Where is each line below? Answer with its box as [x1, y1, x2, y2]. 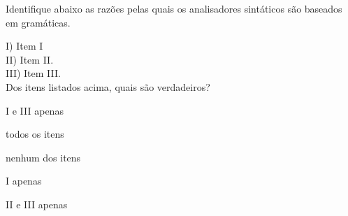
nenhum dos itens [6, 150, 81, 164]
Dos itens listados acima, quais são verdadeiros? [6, 79, 210, 94]
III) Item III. [6, 66, 61, 80]
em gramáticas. [6, 15, 71, 29]
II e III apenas [6, 196, 68, 211]
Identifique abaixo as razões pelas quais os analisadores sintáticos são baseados [6, 1, 342, 15]
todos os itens [6, 127, 64, 141]
